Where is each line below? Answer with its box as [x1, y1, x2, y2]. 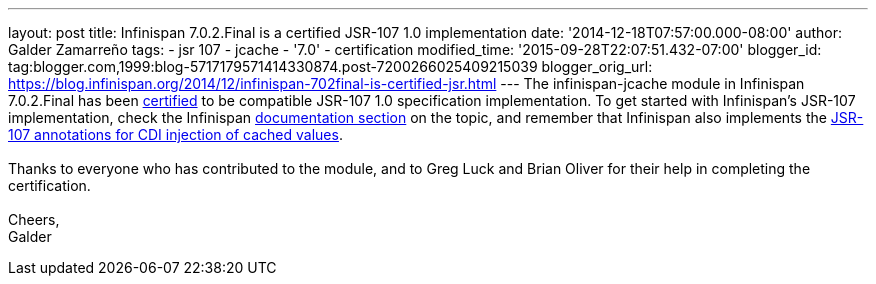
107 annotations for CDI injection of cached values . [8, 126, 343, 143]
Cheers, [8, 211, 60, 228]
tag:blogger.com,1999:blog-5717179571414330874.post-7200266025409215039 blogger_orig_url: [8, 58, 653, 75]
